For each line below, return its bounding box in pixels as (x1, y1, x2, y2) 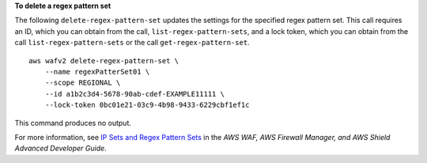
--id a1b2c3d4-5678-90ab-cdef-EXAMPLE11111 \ (44, 89, 225, 98)
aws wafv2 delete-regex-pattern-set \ (28, 56, 179, 65)
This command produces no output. (14, 118, 132, 127)
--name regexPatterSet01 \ (44, 67, 150, 76)
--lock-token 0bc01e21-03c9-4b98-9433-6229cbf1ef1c (44, 100, 250, 110)
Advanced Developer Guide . (14, 143, 107, 154)
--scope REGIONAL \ (44, 78, 121, 87)
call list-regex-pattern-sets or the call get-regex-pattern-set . (14, 38, 250, 47)
